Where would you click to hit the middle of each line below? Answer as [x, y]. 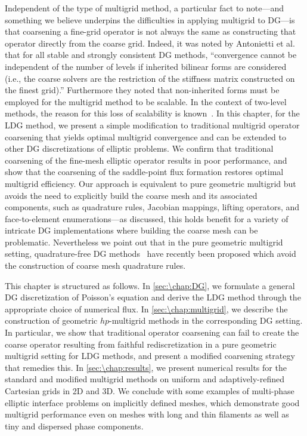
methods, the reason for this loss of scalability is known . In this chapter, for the [152, 113]
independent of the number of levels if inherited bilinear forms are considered [146, 66]
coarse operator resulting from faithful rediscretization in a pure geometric [141, 344]
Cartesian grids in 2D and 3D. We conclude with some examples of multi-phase [150, 391]
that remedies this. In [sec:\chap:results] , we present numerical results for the [146, 367]
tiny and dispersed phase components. [74, 426]
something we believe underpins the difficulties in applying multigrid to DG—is [150, 19]
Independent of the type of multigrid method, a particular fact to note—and [145, 8]
